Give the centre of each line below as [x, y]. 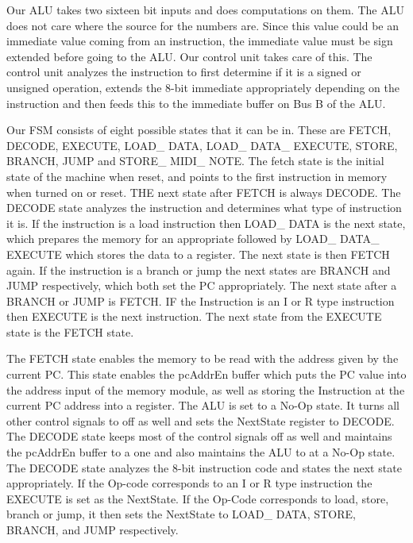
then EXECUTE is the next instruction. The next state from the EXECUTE [194, 316]
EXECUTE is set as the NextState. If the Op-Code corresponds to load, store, [198, 498]
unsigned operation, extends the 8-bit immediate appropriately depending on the [203, 87]
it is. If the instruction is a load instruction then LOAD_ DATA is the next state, [206, 223]
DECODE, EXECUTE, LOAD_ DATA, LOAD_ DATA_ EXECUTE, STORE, [202, 145]
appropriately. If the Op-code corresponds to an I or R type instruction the [189, 483]
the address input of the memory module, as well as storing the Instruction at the [206, 389]
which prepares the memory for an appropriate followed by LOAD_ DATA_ [193, 239]
